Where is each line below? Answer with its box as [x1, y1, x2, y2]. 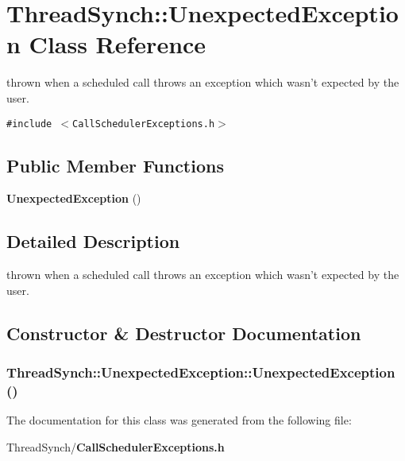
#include [6, 118, 52, 130]
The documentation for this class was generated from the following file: [6, 412, 352, 428]
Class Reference [29, 28, 206, 60]
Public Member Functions [6, 153, 224, 177]
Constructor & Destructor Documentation [6, 320, 361, 345]
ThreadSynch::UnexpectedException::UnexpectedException [6, 362, 395, 382]
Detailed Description [6, 229, 180, 254]
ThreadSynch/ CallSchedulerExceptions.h [6, 438, 225, 455]
